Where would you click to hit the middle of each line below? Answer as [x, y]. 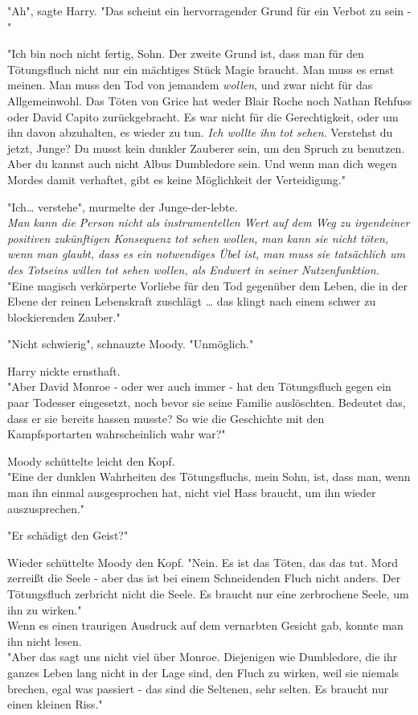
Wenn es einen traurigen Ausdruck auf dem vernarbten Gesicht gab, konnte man [205, 625]
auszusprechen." [46, 508]
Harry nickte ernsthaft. [64, 370]
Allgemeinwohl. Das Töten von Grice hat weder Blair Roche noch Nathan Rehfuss [210, 100]
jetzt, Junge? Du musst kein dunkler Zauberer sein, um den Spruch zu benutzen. [206, 148]
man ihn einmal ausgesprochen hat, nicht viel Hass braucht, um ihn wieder [192, 493]
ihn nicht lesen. [45, 641]
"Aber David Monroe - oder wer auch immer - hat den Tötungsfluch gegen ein [199, 386]
